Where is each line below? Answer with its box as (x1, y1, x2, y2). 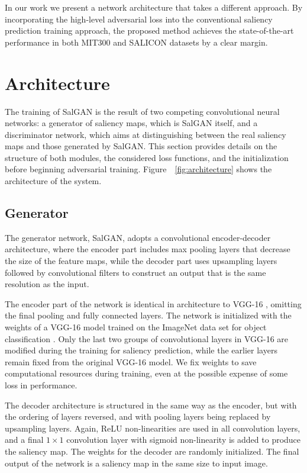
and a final (5, 433, 44, 446)
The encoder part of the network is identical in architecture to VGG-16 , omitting (5, 297, 302, 310)
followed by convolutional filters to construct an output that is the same (5, 266, 266, 278)
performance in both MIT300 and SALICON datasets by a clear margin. (5, 36, 268, 48)
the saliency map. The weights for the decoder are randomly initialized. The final (5, 445, 299, 457)
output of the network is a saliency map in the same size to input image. (5, 456, 268, 469)
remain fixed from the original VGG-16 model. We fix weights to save (5, 355, 257, 368)
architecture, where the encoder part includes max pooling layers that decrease (5, 243, 290, 255)
